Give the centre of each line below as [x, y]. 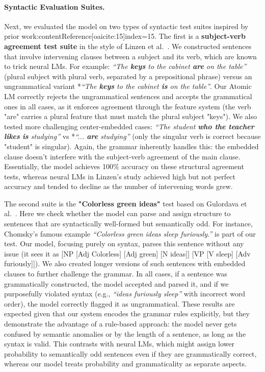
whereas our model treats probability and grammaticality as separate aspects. [125, 364]
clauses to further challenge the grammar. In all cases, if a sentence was [116, 274]
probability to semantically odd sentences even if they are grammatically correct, [130, 353]
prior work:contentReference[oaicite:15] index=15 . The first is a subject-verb [125, 36]
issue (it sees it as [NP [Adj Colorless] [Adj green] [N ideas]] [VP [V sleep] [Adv [127, 253]
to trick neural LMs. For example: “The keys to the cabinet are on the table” [125, 66]
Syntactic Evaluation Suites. [55, 6]
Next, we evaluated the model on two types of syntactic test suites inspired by [126, 26]
